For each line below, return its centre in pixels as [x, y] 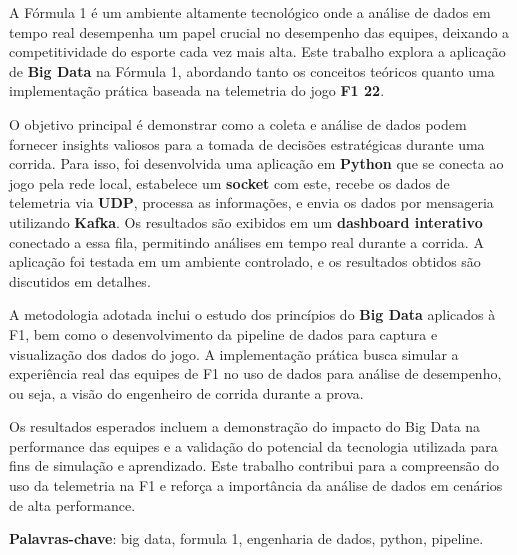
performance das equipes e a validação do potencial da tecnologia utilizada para [253, 445]
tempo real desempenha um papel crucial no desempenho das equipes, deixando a [259, 31]
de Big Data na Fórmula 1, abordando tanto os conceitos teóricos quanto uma [252, 70]
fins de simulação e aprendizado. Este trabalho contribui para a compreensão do [254, 465]
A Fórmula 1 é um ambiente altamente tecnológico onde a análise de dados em [250, 12]
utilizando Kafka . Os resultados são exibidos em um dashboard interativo [246, 221]
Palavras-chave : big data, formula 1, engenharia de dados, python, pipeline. [246, 538]
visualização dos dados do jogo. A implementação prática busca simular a [234, 353]
